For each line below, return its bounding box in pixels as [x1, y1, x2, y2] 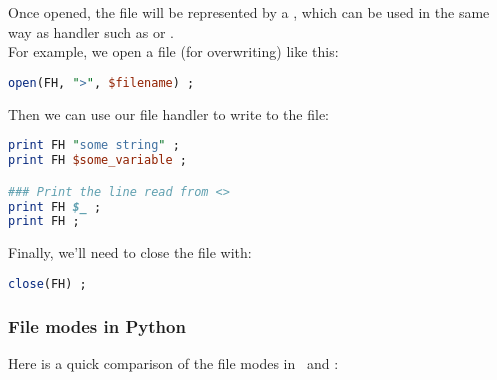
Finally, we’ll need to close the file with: [8, 242, 252, 263]
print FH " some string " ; [8, 138, 180, 153]
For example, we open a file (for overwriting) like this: [8, 41, 339, 62]
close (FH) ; [8, 276, 87, 291]
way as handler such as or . [8, 21, 174, 42]
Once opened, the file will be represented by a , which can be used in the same [8, 2, 490, 22]
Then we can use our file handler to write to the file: [8, 103, 330, 124]
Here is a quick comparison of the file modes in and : [8, 352, 339, 373]
